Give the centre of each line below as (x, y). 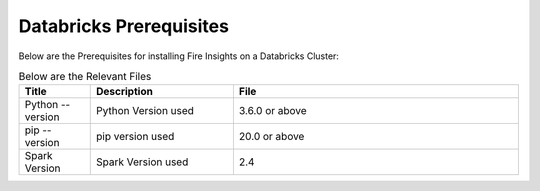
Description (124, 92)
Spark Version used (142, 162)
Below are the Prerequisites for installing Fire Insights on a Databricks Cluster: (179, 56)
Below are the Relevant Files (85, 77)
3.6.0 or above (272, 111)
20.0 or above (271, 137)
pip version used (135, 137)
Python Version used (145, 111)
